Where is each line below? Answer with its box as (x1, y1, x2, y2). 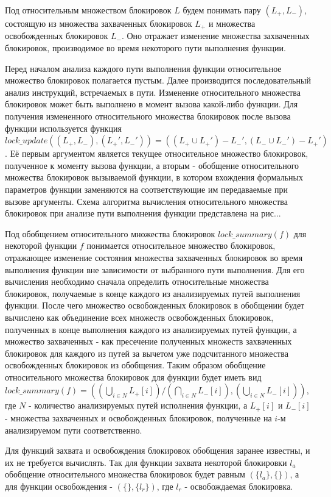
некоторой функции (5, 239, 77, 252)
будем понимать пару (183, 4, 261, 16)
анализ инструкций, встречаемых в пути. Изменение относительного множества (5, 85, 301, 98)
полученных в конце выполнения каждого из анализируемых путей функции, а (5, 323, 297, 335)
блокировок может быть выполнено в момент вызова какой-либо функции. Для (5, 98, 298, 110)
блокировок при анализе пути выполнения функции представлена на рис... (5, 207, 281, 220)
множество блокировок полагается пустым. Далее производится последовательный (5, 74, 311, 87)
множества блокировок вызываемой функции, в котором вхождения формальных (5, 171, 304, 184)
